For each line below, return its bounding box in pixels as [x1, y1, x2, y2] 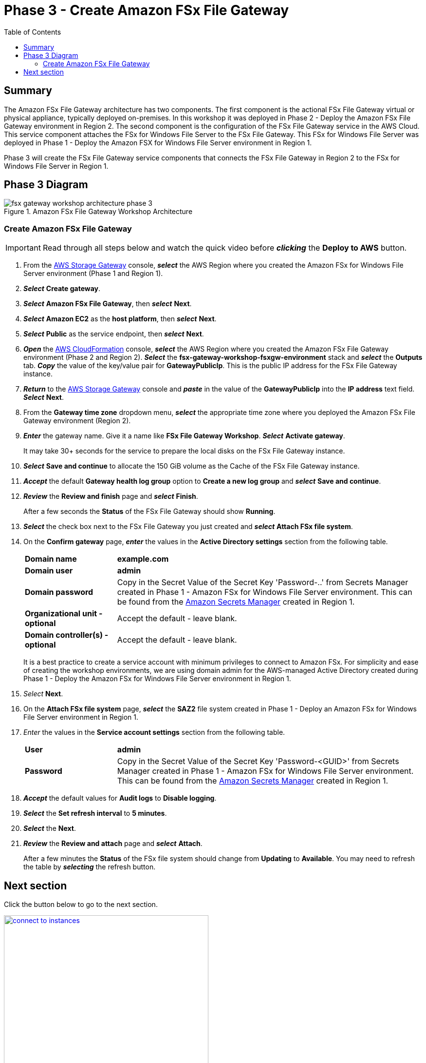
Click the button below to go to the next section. [4, 900, 158, 909]
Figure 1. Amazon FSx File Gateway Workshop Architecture [4, 207, 193, 216]
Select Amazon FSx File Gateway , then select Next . [23, 299, 192, 308]
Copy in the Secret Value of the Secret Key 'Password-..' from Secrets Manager [117, 577, 408, 588]
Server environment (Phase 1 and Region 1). [23, 269, 163, 278]
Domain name [25, 554, 77, 564]
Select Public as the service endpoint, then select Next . [23, 330, 204, 338]
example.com [117, 554, 169, 564]
